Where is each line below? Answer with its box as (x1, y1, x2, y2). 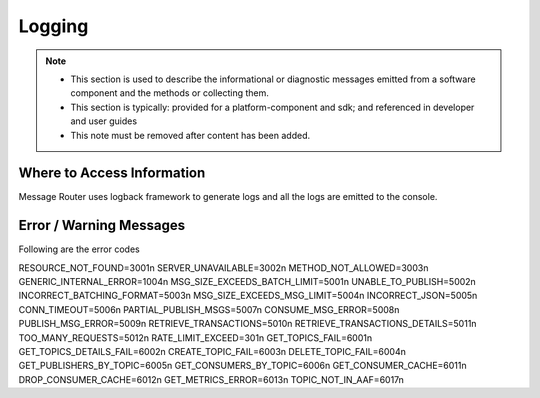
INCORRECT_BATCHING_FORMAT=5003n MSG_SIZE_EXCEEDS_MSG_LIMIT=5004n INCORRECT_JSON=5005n (18, 290, 478, 302)
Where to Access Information (18, 165, 206, 182)
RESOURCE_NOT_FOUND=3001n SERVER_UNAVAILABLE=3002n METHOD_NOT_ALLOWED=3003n (18, 261, 429, 274)
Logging (18, 15, 89, 37)
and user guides (70, 115, 138, 127)
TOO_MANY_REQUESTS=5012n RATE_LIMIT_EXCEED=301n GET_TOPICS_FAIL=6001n (18, 331, 373, 344)
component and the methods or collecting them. (70, 87, 270, 99)
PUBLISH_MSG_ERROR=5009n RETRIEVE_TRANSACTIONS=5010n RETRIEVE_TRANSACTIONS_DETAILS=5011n (18, 318, 477, 330)
